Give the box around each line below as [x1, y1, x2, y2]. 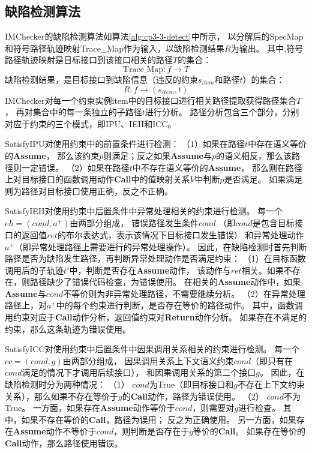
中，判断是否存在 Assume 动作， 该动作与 [69, 263, 231, 276]
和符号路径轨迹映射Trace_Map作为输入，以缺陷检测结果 [5, 41, 224, 54]
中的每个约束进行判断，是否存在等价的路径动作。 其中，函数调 [56, 299, 303, 311]
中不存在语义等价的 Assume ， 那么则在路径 [132, 161, 303, 173]
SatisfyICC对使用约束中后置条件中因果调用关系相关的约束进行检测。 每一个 [5, 343, 300, 355]
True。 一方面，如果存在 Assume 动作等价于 [5, 401, 175, 414]
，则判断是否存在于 [113, 425, 190, 437]
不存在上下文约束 [238, 378, 305, 391]
